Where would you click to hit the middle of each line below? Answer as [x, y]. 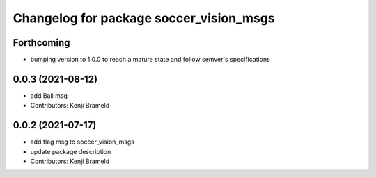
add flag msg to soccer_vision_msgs [83, 142]
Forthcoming [41, 43]
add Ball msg [49, 95]
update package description [71, 151]
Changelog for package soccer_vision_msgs [144, 18]
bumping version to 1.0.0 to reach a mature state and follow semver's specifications [150, 60]
